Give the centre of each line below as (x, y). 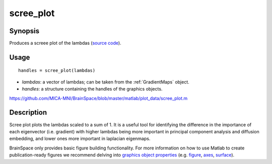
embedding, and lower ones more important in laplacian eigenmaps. (80, 139)
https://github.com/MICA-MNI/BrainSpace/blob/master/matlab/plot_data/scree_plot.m (98, 98)
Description (28, 112)
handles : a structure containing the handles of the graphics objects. (92, 89)
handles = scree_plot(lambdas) (57, 71)
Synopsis (24, 31)
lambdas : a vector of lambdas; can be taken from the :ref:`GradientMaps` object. (106, 82)
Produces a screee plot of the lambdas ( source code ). (65, 43)
